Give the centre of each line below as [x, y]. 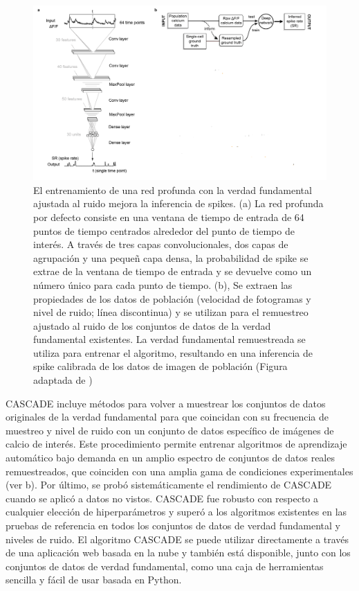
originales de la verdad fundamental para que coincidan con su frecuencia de [167, 417]
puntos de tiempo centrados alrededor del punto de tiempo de [164, 230]
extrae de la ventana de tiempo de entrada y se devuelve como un [173, 271]
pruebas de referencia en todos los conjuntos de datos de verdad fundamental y [173, 525]
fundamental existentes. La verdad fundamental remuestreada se [169, 339]
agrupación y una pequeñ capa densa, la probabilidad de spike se [171, 257]
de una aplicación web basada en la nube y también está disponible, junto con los [178, 553]
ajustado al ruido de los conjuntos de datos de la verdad [152, 325]
